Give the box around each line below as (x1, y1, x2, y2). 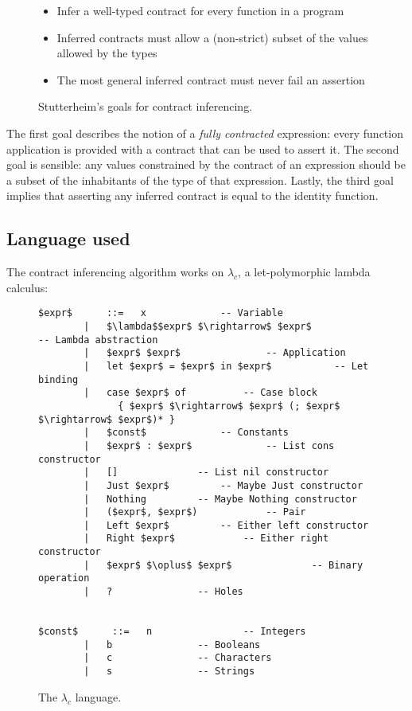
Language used (6, 226, 130, 251)
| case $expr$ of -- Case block (84, 387, 317, 399)
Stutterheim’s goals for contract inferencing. (38, 98, 253, 115)
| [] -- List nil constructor (84, 467, 329, 479)
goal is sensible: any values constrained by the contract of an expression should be (6, 156, 406, 173)
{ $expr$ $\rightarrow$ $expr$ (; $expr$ (118, 400, 340, 412)
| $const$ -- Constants (84, 427, 289, 439)
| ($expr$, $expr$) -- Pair (84, 506, 306, 518)
